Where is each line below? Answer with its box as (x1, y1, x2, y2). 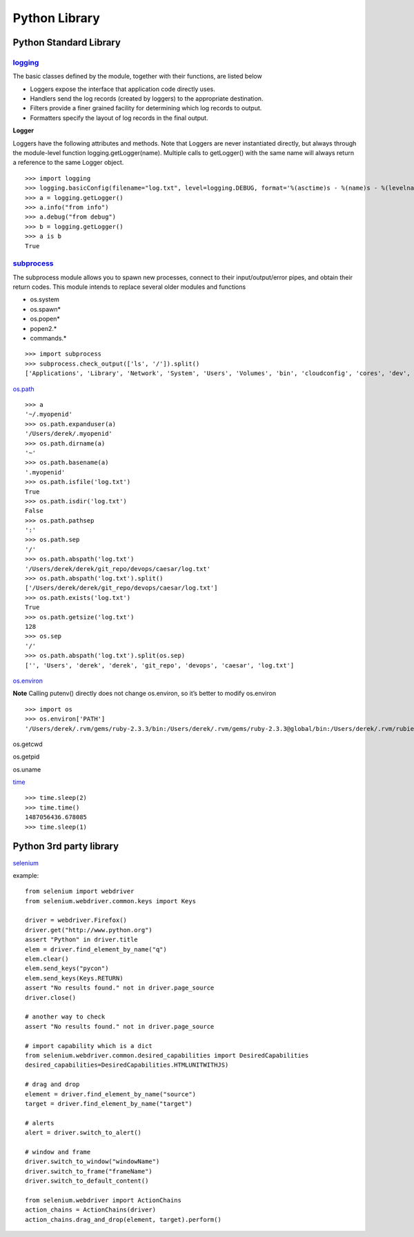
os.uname (12, 765, 41, 774)
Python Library (12, 10, 100, 26)
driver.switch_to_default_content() (25, 1177, 149, 1185)
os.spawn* (30, 305, 61, 313)
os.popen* (30, 314, 60, 323)
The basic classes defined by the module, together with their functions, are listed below (12, 72, 262, 81)
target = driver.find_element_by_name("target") (25, 1100, 193, 1107)
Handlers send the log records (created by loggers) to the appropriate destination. (30, 94, 264, 103)
